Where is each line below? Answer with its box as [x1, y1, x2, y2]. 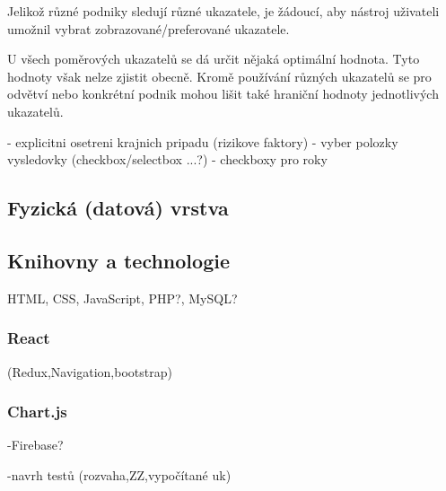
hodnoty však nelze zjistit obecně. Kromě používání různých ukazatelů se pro [7, 66, 432, 85]
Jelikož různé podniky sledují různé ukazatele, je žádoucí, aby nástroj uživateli [7, 2, 440, 20]
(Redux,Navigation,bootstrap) [7, 362, 172, 381]
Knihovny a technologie [7, 246, 230, 274]
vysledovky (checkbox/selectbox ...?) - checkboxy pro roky [7, 150, 328, 169]
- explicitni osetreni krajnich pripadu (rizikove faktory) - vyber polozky [7, 132, 398, 151]
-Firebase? [7, 435, 64, 454]
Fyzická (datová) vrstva [7, 194, 229, 222]
